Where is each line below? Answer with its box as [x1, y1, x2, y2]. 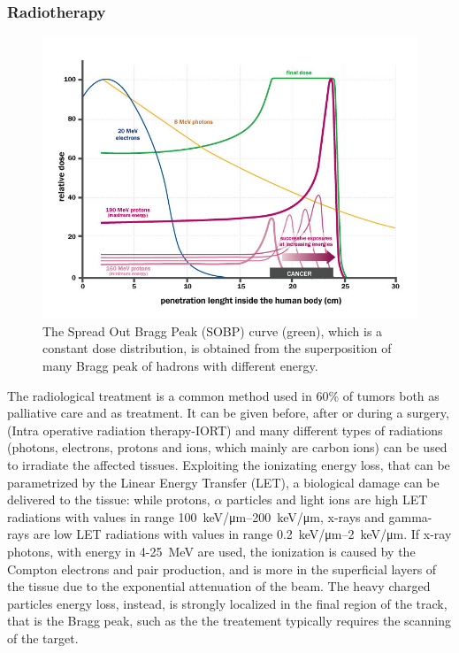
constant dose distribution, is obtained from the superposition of [42, 339, 392, 357]
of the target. [7, 628, 79, 647]
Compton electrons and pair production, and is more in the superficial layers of [7, 559, 437, 578]
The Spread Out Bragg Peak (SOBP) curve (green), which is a [42, 321, 383, 340]
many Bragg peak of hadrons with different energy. [42, 356, 318, 374]
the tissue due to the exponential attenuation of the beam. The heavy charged [7, 577, 431, 595]
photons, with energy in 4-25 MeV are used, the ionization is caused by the [7, 542, 416, 560]
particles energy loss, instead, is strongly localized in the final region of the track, [7, 594, 448, 612]
